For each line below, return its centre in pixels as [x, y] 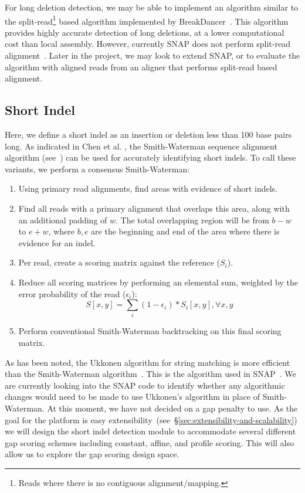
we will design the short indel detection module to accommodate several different [150, 431]
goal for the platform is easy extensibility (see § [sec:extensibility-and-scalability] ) [151, 419]
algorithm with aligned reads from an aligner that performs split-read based [141, 67]
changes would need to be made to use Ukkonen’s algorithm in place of [133, 397]
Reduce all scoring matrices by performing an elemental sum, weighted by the [158, 282]
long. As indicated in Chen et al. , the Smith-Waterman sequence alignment [141, 146]
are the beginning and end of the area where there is [185, 231]
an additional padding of [63, 220]
